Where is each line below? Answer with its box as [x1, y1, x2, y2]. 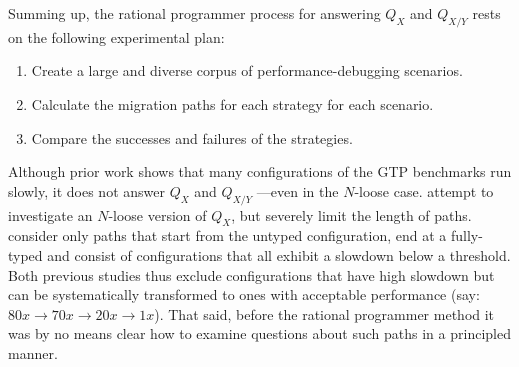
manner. [8, 342, 58, 363]
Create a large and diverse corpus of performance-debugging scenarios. [31, 60, 463, 81]
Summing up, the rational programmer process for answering [8, 3, 381, 23]
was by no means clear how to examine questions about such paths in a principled [8, 323, 511, 344]
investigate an [8, 204, 93, 225]
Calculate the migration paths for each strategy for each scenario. [31, 93, 434, 114]
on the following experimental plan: [8, 26, 225, 47]
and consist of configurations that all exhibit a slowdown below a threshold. [47, 244, 511, 265]
